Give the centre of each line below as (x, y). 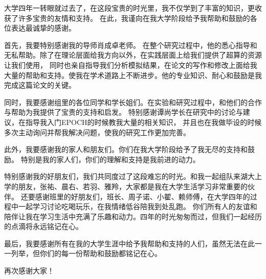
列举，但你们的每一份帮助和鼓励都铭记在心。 (86, 253)
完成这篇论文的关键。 (40, 85)
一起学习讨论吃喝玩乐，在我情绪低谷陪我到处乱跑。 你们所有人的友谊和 (138, 206)
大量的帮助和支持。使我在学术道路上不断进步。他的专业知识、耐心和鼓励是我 (133, 75)
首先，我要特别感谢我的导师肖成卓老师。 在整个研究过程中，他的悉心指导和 (131, 45)
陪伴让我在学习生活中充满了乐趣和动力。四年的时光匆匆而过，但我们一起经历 (133, 216)
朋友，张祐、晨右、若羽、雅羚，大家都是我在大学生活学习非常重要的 (133, 186)
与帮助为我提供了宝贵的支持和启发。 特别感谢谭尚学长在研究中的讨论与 (124, 112)
